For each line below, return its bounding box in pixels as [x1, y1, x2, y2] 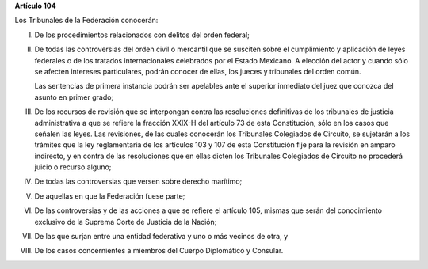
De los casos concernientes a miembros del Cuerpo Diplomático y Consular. [34, 246, 284, 256]
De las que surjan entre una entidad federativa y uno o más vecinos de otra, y [34, 232, 289, 241]
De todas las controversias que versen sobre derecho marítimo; [34, 176, 243, 186]
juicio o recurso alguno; [34, 162, 112, 172]
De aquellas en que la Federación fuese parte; [34, 191, 185, 201]
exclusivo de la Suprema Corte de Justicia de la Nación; [34, 217, 217, 226]
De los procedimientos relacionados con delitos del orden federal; [34, 30, 250, 40]
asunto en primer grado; [34, 92, 114, 102]
